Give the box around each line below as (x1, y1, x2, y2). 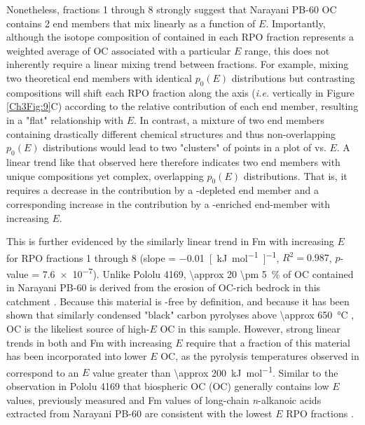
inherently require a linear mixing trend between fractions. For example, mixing (6, 57, 349, 71)
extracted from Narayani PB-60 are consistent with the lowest (6, 406, 273, 421)
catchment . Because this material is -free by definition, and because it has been (6, 293, 350, 308)
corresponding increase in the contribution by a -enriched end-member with (6, 196, 331, 211)
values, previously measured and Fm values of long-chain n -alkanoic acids (6, 392, 322, 407)
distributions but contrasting (231, 70, 355, 85)
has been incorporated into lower (6, 349, 147, 363)
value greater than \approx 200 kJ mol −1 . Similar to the (92, 363, 338, 379)
